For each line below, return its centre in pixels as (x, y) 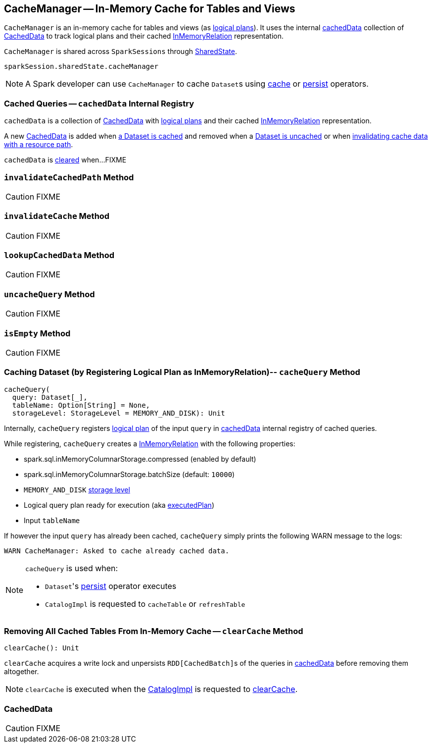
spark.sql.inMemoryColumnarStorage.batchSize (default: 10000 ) (129, 474)
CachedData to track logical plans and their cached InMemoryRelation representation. (144, 36)
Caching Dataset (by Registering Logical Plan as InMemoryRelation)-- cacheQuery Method (182, 372)
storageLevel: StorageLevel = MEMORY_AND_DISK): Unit (119, 413)
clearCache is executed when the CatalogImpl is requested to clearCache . (162, 689)
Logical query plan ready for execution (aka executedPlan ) (119, 505)
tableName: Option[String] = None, (81, 405)
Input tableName (52, 520)
